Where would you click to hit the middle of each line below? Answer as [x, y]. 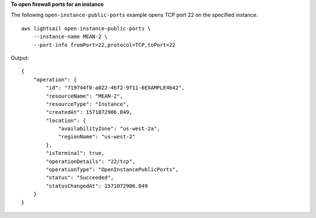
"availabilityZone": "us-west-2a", [109, 129]
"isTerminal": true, [75, 153]
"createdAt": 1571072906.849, [89, 112]
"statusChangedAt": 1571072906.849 [97, 186]
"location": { [66, 120]
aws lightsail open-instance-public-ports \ [86, 28]
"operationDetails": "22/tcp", [91, 161]
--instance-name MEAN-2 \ [71, 37]
